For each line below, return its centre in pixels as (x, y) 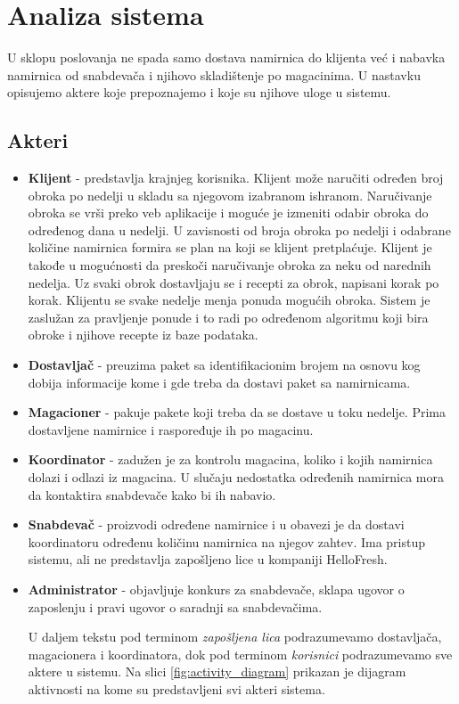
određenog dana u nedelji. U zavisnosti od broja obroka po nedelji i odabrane (239, 229)
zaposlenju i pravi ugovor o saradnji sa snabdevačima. (175, 606)
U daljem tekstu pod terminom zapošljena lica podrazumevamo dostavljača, (235, 637)
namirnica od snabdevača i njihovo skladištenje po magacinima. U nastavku (214, 74)
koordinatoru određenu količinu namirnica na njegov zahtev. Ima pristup (227, 541)
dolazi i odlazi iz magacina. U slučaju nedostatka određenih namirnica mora (236, 477)
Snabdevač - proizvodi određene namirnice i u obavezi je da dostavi (216, 524)
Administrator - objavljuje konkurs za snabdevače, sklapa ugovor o (216, 589)
